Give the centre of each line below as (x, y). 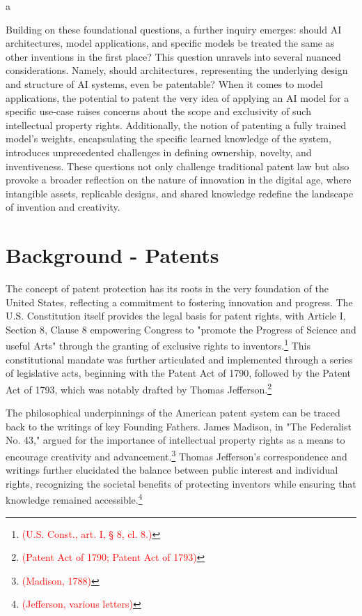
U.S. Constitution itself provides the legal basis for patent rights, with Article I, (176, 316)
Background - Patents (112, 255)
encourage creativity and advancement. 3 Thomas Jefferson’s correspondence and (176, 455)
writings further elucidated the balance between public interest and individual (172, 470)
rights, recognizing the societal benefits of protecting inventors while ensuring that (181, 483)
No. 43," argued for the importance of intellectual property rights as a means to (175, 440)
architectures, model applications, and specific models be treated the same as (170, 43)
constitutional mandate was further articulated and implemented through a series (179, 359)
